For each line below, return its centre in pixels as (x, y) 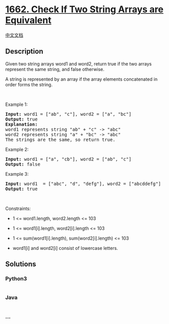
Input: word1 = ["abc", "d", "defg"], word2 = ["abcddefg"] (83, 183)
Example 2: (17, 149)
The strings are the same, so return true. (60, 140)
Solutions (21, 264)
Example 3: (17, 174)
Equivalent (29, 20)
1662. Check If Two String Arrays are (84, 9)
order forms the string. (29, 84)
